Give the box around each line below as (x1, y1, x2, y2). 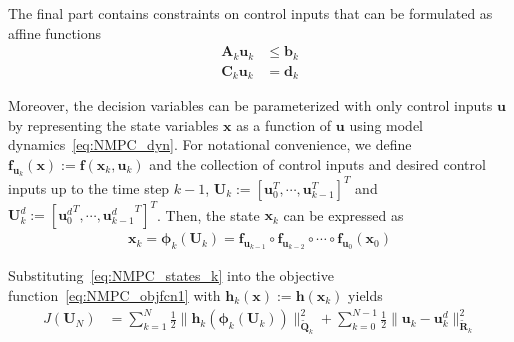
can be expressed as (283, 204, 404, 225)
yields (348, 284, 383, 305)
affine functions (8, 22, 102, 43)
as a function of (236, 114, 332, 135)
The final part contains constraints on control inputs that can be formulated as (8, 3, 493, 23)
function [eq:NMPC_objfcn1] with (8, 284, 221, 305)
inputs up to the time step (8, 177, 170, 198)
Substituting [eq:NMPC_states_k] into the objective (8, 265, 334, 286)
